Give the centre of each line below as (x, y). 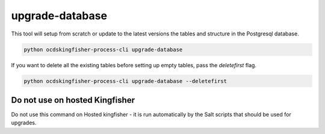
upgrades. (24, 123)
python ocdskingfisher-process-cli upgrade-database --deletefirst (125, 81)
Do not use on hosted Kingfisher (73, 100)
